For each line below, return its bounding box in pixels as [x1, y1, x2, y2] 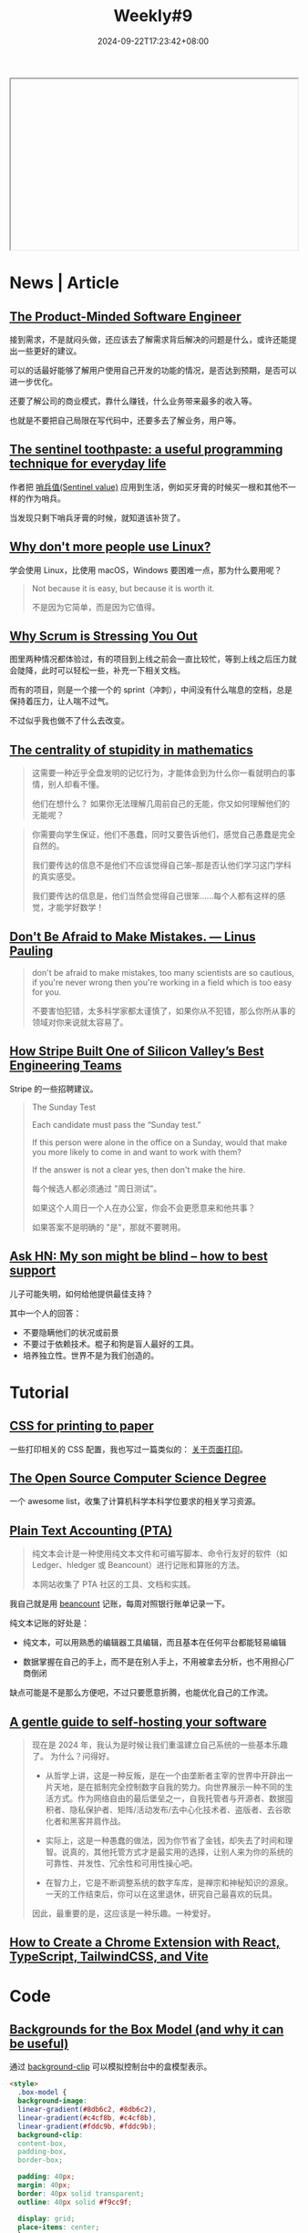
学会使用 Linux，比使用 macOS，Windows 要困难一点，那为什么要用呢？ [9, 564, 282, 575]
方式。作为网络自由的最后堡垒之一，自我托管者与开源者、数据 [53, 1793, 285, 1804]
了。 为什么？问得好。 [31, 1751, 115, 1762]
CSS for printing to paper [9, 1419, 154, 1434]
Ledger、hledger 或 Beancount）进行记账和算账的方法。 [31, 1560, 244, 1571]
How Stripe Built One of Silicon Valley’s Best [9, 1044, 264, 1060]
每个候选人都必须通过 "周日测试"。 [31, 1183, 162, 1193]
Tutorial [9, 1382, 70, 1403]
